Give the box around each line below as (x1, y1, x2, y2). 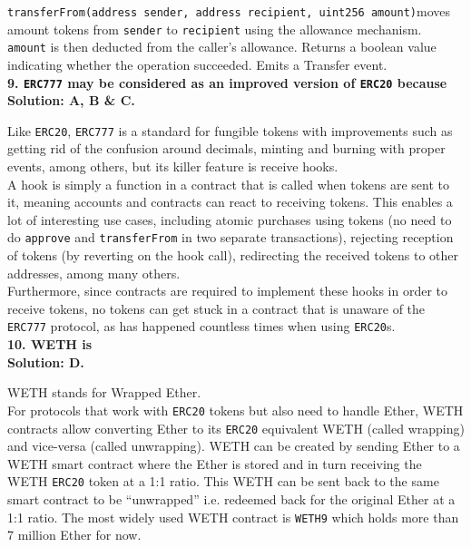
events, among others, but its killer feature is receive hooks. (7, 157, 339, 176)
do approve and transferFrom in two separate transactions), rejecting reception (7, 228, 454, 247)
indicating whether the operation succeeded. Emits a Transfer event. (7, 54, 388, 73)
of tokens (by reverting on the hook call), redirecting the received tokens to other (7, 246, 458, 265)
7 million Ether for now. (7, 525, 142, 544)
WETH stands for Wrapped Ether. (7, 383, 201, 402)
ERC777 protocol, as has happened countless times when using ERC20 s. (7, 317, 396, 336)
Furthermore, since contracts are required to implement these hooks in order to (7, 281, 448, 300)
